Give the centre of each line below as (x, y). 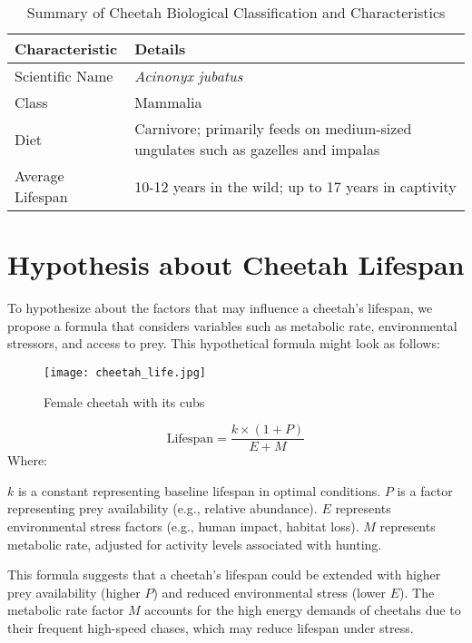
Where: (27, 460)
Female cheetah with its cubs (124, 401)
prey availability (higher (74, 592)
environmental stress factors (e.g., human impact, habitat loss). (183, 526)
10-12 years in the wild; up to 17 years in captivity (295, 186)
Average (39, 175)
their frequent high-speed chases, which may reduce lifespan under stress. (211, 627)
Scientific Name (64, 76)
